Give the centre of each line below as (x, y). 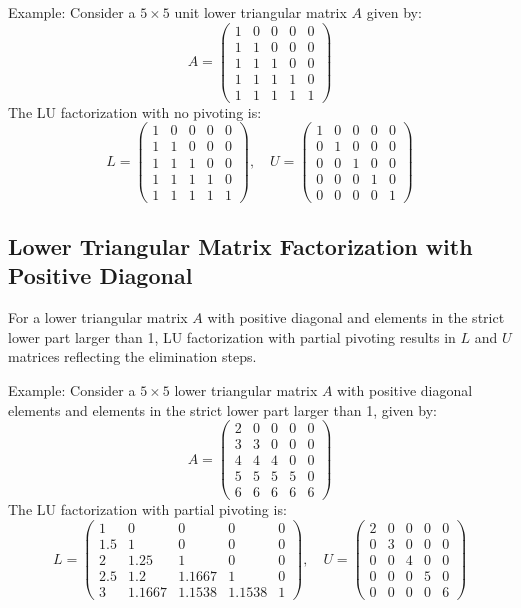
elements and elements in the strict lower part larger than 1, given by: (222, 409)
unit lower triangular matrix (260, 12)
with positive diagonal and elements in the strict (356, 317)
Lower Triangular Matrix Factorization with (240, 246)
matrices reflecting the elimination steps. (132, 356)
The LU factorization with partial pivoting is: (147, 509)
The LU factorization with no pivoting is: (135, 111)
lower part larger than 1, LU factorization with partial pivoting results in (232, 336)
